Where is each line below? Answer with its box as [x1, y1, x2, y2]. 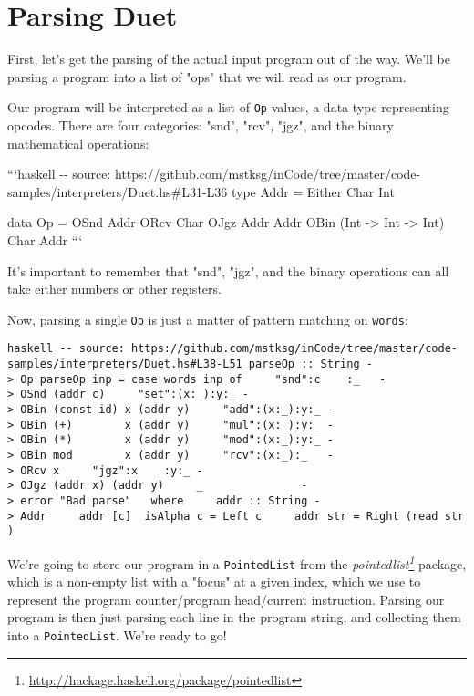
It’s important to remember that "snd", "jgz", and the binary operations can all [7, 261, 449, 280]
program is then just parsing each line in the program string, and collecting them [7, 608, 461, 627]
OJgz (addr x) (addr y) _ [20, 479, 203, 493]
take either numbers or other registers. [7, 279, 222, 298]
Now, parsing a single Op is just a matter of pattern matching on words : [7, 309, 408, 328]
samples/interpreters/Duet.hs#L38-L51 [7, 358, 242, 371]
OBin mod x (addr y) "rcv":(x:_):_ [20, 448, 308, 462]
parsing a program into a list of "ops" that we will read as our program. [7, 67, 407, 86]
